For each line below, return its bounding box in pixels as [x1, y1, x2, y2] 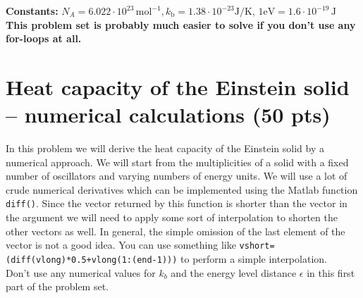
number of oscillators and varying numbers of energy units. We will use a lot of [6, 168, 347, 183]
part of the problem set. [6, 279, 109, 294]
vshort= [239, 241, 275, 252]
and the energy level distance [171, 265, 297, 280]
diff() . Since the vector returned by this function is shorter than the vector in [6, 196, 347, 211]
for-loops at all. [6, 31, 82, 46]
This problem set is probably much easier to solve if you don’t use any [6, 17, 356, 32]
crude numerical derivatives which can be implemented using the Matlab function [6, 182, 358, 197]
